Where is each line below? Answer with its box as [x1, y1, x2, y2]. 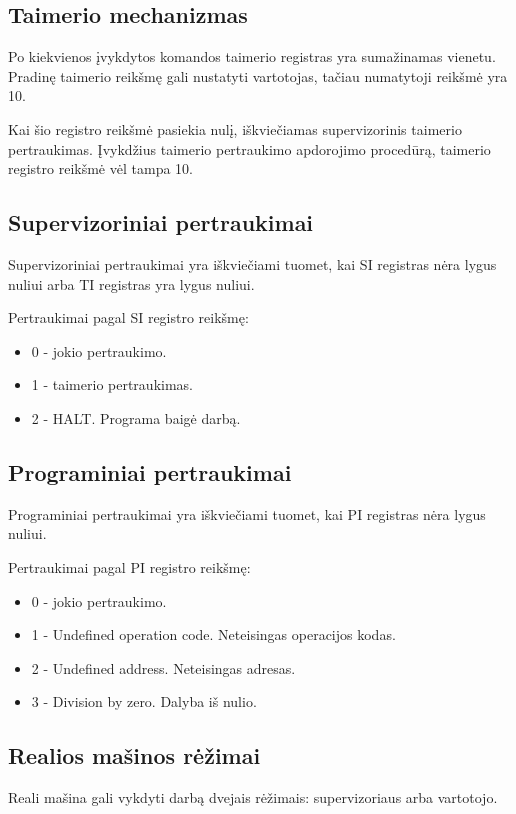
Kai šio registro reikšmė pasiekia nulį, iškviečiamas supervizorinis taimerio [8, 118, 462, 139]
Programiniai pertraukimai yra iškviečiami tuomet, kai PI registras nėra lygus [8, 503, 486, 524]
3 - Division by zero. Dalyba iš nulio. [31, 691, 257, 712]
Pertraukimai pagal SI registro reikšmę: [8, 307, 249, 328]
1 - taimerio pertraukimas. [31, 374, 193, 395]
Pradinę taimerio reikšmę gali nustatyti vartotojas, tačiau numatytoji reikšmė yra [8, 65, 508, 86]
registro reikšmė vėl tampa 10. [8, 158, 193, 179]
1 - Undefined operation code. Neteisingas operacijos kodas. [31, 624, 396, 645]
